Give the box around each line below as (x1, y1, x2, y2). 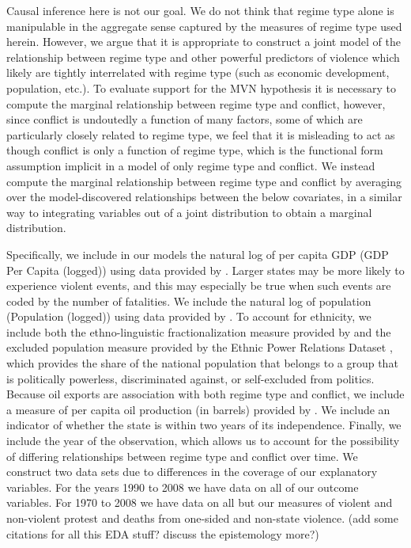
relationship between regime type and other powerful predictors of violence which (6, 48, 400, 65)
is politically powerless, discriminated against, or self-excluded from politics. (6, 370, 375, 386)
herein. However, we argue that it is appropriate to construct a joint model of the (6, 33, 401, 50)
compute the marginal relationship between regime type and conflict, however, (6, 95, 386, 112)
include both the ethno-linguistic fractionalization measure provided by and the (6, 323, 391, 340)
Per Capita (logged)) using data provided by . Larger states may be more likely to (6, 261, 405, 278)
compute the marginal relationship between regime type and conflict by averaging (6, 173, 402, 189)
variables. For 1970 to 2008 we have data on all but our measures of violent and (6, 494, 393, 511)
